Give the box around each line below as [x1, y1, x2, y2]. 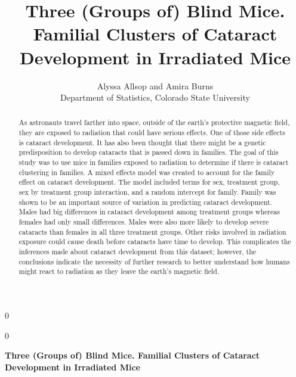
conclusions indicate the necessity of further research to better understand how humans [18, 256, 290, 266]
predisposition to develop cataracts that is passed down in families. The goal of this [18, 147, 279, 157]
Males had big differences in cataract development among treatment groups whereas [18, 207, 280, 217]
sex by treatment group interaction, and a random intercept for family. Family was [18, 187, 276, 197]
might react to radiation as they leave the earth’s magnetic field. [18, 266, 220, 276]
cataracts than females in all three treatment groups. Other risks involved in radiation [18, 226, 286, 236]
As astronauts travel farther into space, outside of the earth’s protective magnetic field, [18, 117, 290, 127]
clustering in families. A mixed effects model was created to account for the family [18, 167, 275, 177]
